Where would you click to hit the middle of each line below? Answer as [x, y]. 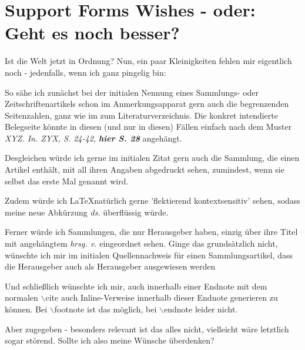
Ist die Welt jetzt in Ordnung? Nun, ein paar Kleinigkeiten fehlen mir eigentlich [148, 61]
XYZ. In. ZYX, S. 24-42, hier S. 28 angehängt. [93, 138]
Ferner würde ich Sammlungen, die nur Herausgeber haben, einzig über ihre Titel [151, 232]
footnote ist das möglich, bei [105, 309]
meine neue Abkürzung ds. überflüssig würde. [87, 212]
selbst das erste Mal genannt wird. [67, 181]
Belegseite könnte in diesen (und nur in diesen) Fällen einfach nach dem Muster [148, 127]
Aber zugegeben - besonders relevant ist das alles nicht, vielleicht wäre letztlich [147, 329]
